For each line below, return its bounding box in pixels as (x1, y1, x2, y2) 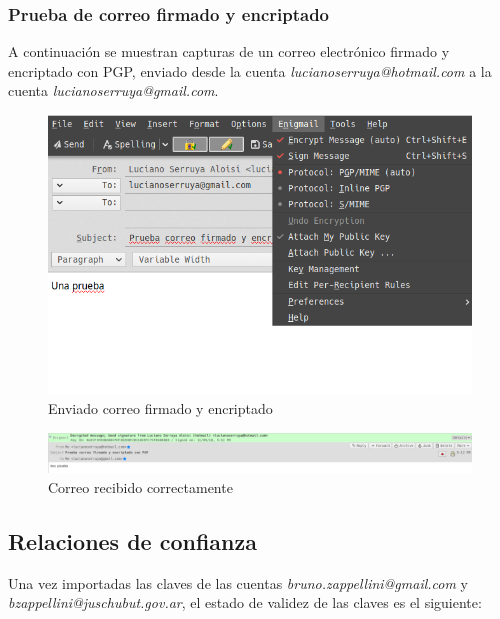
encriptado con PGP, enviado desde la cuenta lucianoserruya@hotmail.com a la (8, 60, 492, 81)
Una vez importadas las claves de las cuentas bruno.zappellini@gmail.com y (8, 572, 468, 593)
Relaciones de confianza (8, 526, 257, 557)
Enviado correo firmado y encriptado (48, 398, 273, 419)
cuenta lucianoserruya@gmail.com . (8, 80, 219, 101)
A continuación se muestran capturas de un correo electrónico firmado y (8, 41, 450, 62)
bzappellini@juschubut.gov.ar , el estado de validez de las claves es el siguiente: (8, 592, 482, 613)
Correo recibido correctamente (48, 477, 233, 498)
